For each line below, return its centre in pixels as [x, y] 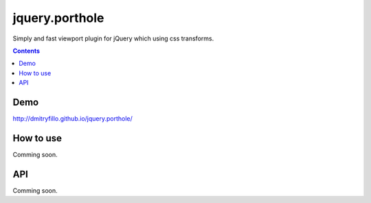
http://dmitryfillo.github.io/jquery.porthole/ [73, 119]
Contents [26, 51]
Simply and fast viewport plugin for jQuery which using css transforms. [113, 38]
